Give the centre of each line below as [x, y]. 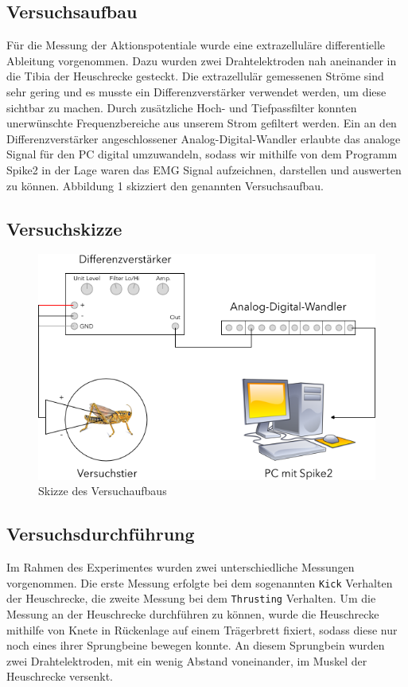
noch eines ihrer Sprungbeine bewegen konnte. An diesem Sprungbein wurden [196, 645]
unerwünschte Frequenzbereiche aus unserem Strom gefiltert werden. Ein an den [202, 123]
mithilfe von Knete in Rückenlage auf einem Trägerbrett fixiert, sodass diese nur [202, 629]
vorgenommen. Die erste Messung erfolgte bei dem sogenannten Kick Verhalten [200, 582]
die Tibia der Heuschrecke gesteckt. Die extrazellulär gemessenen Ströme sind [195, 76]
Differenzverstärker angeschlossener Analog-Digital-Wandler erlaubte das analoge [204, 138]
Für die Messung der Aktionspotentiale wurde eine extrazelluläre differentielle [196, 45]
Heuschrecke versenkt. [60, 676]
